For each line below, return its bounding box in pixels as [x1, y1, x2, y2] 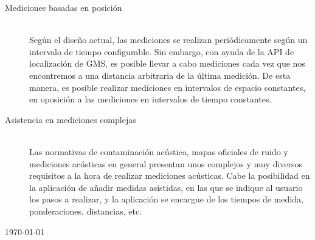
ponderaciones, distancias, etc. [29, 204, 142, 217]
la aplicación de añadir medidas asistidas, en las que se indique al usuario [29, 181, 303, 193]
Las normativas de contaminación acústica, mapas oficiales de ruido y [29, 145, 288, 158]
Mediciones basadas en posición [5, 1, 122, 13]
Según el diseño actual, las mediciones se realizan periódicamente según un [29, 33, 308, 46]
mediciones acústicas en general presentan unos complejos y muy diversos [29, 157, 303, 170]
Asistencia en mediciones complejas [5, 113, 136, 125]
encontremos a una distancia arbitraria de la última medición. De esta [29, 68, 291, 81]
